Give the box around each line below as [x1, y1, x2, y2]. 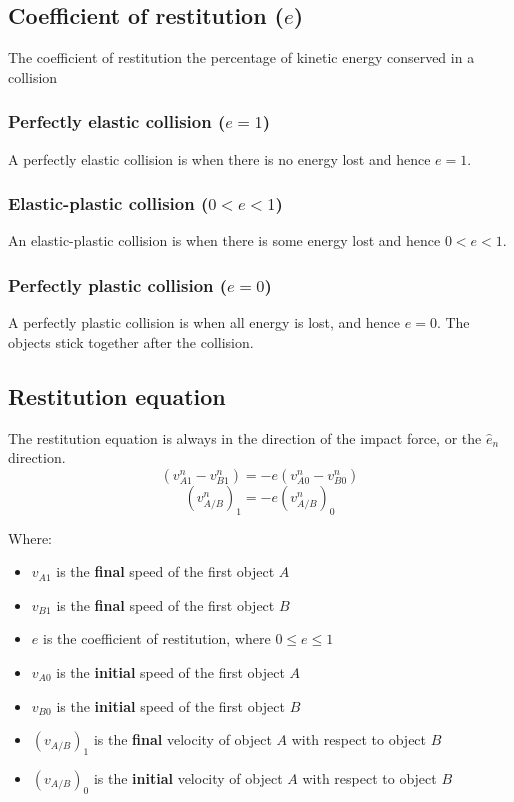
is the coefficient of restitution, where [42, 628, 271, 649]
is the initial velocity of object [93, 767, 283, 788]
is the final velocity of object [93, 729, 272, 750]
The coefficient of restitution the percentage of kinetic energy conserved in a [8, 47, 475, 68]
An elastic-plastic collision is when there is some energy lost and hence [8, 230, 441, 251]
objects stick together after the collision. [8, 331, 254, 352]
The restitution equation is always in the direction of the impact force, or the [8, 427, 482, 448]
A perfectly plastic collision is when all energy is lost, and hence [8, 312, 401, 333]
